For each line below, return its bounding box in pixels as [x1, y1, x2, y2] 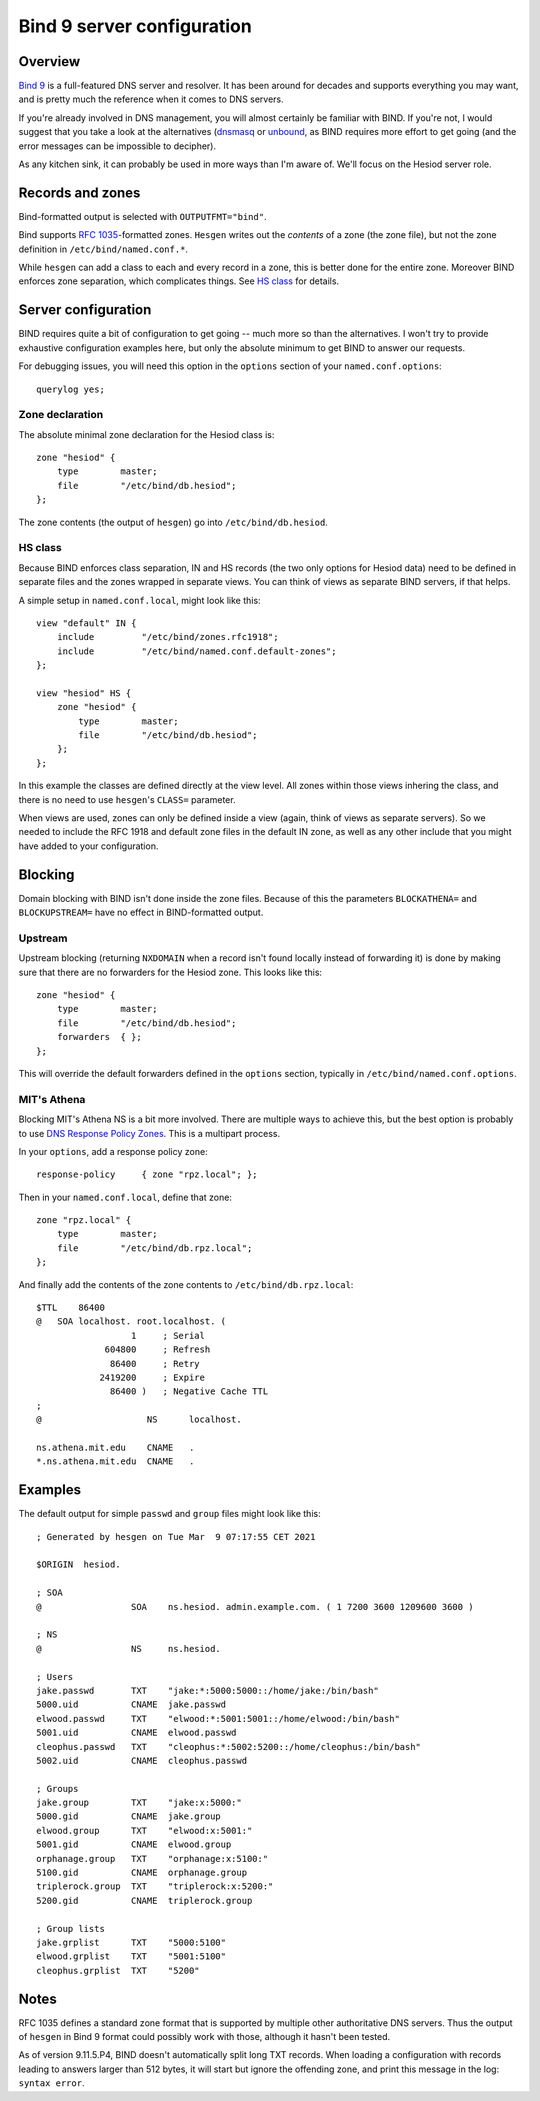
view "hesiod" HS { [36, 687, 132, 699]
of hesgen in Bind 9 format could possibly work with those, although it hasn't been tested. [18, 2031, 391, 2043]
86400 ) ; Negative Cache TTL [110, 1386, 269, 1397]
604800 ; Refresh [104, 1344, 211, 1355]
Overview [18, 53, 81, 70]
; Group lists [36, 1923, 105, 1934]
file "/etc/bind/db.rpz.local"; [56, 1242, 253, 1254]
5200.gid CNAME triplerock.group [36, 1895, 253, 1906]
